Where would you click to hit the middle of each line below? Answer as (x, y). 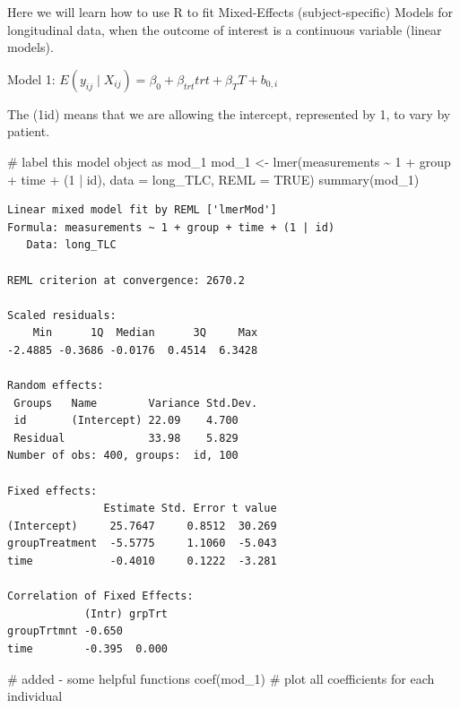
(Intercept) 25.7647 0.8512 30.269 (142, 526)
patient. (29, 131)
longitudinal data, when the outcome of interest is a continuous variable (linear (225, 29)
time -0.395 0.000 (87, 649)
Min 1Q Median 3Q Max (145, 333)
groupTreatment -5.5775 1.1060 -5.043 (142, 544)
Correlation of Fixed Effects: (100, 596)
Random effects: (56, 386)
